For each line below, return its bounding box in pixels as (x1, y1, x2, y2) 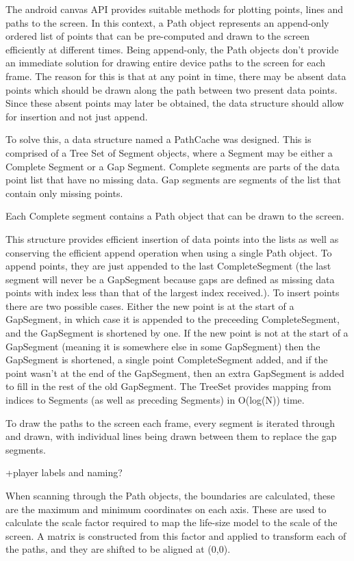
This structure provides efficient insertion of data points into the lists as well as (5, 231, 339, 246)
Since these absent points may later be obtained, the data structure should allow (5, 96, 344, 110)
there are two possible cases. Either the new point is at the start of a (5, 298, 294, 313)
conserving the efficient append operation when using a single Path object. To (5, 245, 332, 259)
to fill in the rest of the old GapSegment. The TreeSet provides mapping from (5, 379, 331, 393)
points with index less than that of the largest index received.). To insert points (5, 285, 340, 300)
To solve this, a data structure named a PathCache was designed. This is (5, 132, 312, 146)
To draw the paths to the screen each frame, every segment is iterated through (5, 415, 336, 430)
